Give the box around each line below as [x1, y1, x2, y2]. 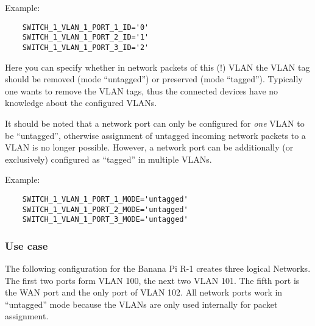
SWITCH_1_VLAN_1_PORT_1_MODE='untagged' [22, 194, 188, 204]
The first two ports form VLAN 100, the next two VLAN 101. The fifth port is [5, 274, 300, 286]
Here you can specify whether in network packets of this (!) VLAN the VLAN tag [5, 60, 310, 73]
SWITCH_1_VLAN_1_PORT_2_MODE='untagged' [22, 205, 188, 214]
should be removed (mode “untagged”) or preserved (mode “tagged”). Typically [5, 73, 303, 85]
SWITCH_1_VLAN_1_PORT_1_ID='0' [22, 23, 149, 32]
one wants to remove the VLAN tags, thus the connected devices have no [5, 84, 278, 97]
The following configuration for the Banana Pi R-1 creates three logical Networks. [5, 262, 311, 275]
